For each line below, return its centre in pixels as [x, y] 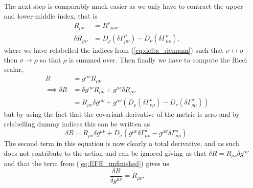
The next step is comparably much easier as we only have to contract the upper [124, 6]
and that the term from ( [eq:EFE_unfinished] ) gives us [87, 163]
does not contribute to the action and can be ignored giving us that [105, 153]
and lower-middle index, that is [51, 15]
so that [50, 59]
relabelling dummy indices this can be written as [77, 123]
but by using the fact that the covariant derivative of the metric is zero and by [122, 114]
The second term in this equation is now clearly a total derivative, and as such [122, 143]
